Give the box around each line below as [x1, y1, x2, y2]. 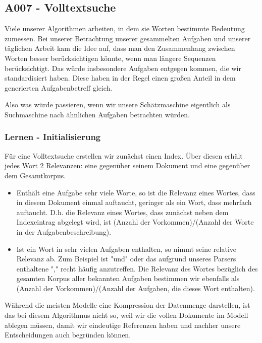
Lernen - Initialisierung [5, 130, 101, 143]
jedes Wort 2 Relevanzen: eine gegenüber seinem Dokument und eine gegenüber [5, 160, 250, 171]
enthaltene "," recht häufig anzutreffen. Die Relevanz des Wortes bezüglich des [16, 263, 258, 273]
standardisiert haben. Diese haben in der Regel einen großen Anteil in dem [5, 73, 236, 83]
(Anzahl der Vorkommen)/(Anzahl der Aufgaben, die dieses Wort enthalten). [16, 283, 255, 293]
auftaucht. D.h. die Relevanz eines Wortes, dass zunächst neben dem [16, 207, 229, 217]
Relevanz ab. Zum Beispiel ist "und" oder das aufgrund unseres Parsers [16, 253, 236, 264]
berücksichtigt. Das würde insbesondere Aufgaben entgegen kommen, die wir [5, 62, 241, 73]
